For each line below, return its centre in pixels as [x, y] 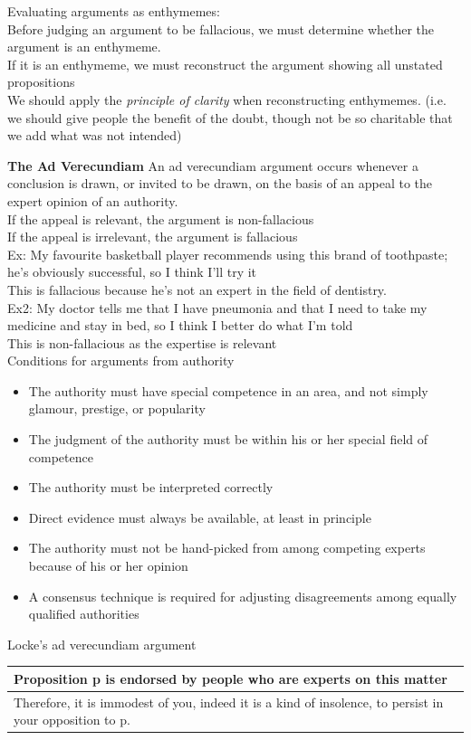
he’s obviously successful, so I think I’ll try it [132, 272]
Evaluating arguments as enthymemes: [114, 11]
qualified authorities [84, 614]
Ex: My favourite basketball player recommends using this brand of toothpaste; [228, 254]
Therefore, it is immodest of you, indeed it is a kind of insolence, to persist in [229, 702]
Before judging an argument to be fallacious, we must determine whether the [221, 28]
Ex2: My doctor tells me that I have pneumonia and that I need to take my [217, 307]
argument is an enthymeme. [84, 47]
